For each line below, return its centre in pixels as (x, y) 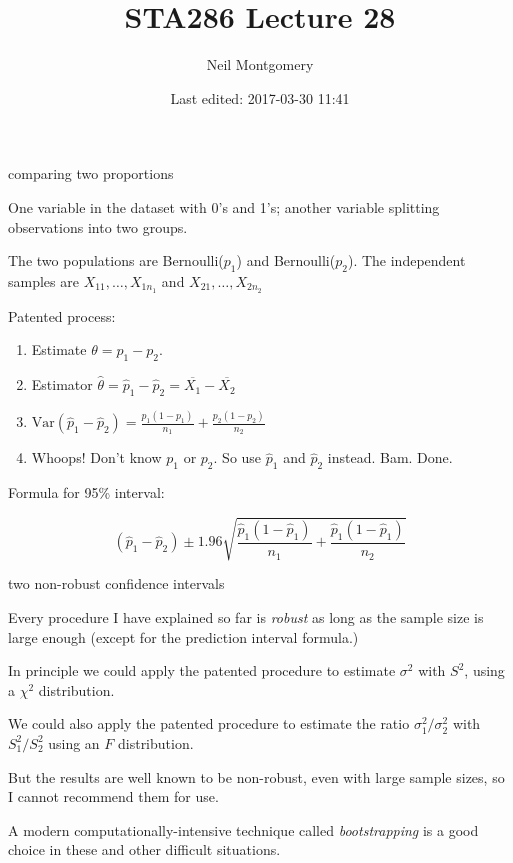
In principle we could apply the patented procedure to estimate (202, 670)
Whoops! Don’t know (96, 457)
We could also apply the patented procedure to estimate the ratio (209, 723)
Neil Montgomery (260, 64)
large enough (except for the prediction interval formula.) (183, 636)
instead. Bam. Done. (390, 457)
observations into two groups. (98, 226)
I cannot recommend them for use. (113, 796)
